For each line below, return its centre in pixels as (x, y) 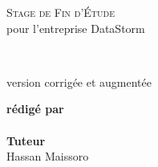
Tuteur (26, 140)
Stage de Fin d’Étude (61, 12)
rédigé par (35, 109)
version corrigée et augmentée (79, 81)
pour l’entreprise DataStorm (76, 28)
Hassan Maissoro (48, 156)
